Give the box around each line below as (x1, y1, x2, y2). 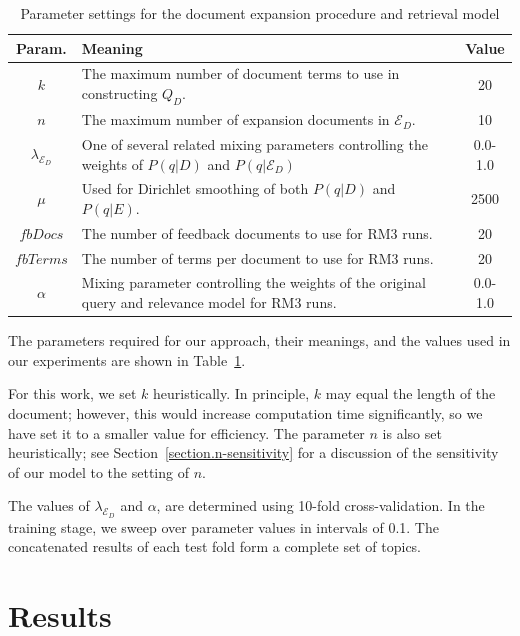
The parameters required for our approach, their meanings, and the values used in (8, 330, 511, 351)
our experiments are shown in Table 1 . (8, 349, 246, 370)
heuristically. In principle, (152, 383, 310, 404)
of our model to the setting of (8, 461, 189, 482)
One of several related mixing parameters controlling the (81, 133, 428, 154)
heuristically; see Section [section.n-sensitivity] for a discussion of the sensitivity (8, 442, 499, 463)
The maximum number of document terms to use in (81, 63, 400, 84)
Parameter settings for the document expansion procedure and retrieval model (20, 3, 500, 23)
